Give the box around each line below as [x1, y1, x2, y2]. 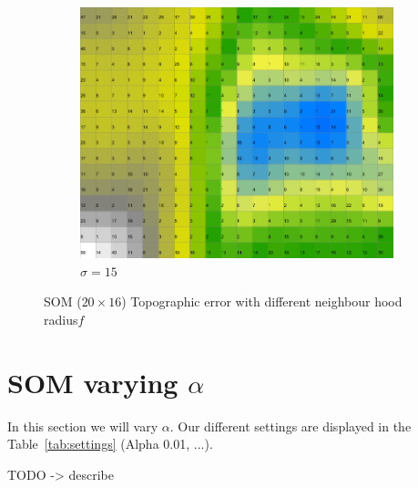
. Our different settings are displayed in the [169, 416, 412, 435]
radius [44, 309, 78, 328]
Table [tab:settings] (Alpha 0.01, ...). [7, 434, 213, 453]
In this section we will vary [7, 416, 158, 435]
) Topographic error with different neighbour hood [121, 292, 403, 311]
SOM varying [7, 363, 178, 400]
